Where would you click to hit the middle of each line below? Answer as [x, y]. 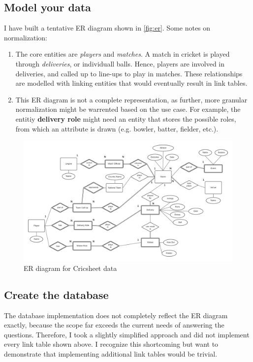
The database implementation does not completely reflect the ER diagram [116, 315]
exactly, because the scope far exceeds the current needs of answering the [114, 325]
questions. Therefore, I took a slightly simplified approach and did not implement [127, 334]
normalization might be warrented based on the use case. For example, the [128, 109]
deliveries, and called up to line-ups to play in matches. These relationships [129, 73]
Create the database [56, 294]
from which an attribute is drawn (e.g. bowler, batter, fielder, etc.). [117, 128]
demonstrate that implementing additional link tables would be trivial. [111, 354]
